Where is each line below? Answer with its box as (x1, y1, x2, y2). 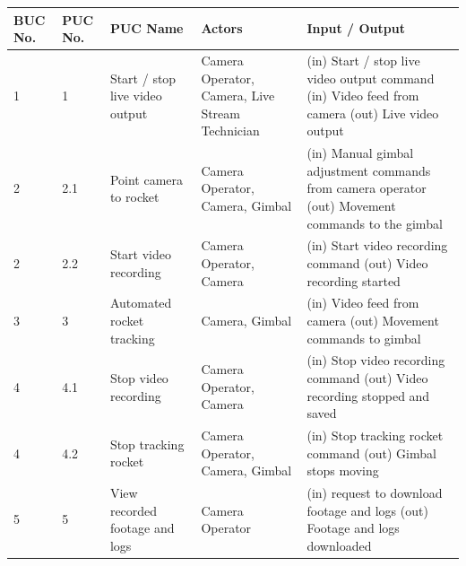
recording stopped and (306, 386, 430, 405)
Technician (201, 121, 260, 140)
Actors (201, 19, 243, 38)
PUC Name (109, 19, 184, 38)
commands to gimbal (306, 328, 421, 347)
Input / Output (306, 19, 405, 38)
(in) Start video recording (306, 236, 448, 255)
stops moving (306, 461, 379, 480)
